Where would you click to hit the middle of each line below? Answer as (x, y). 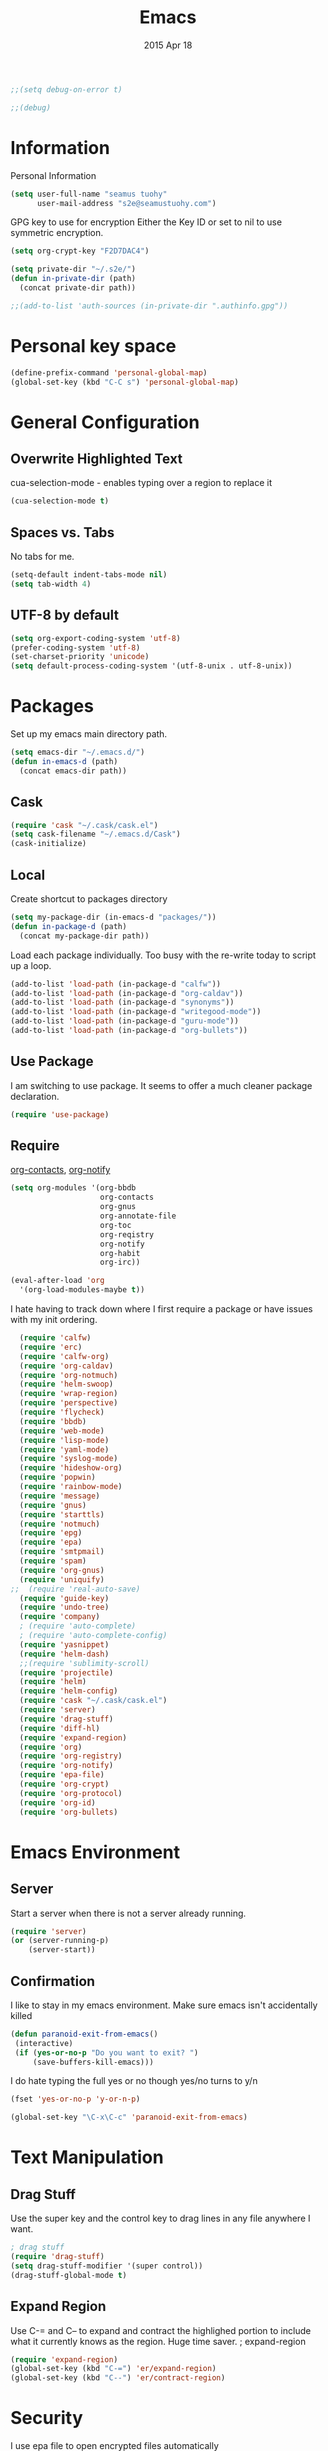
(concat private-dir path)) (78, 288)
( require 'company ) (60, 1617)
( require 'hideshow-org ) (71, 1468)
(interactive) (44, 2043)
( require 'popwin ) (58, 1477)
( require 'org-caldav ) (66, 1366)
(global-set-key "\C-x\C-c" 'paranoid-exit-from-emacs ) (129, 2117)
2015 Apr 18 (168, 45)
